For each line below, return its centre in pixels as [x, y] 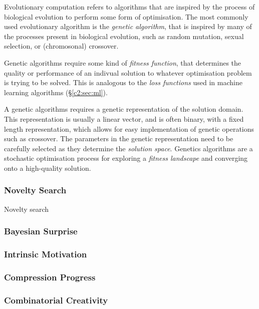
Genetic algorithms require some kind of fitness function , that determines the [123, 62]
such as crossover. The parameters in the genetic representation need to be [119, 138]
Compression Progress [50, 277]
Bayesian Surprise [41, 231]
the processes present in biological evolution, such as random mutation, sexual [124, 36]
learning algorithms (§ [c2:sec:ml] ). [56, 92]
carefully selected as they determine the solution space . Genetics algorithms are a [128, 148]
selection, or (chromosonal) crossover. [61, 46]
